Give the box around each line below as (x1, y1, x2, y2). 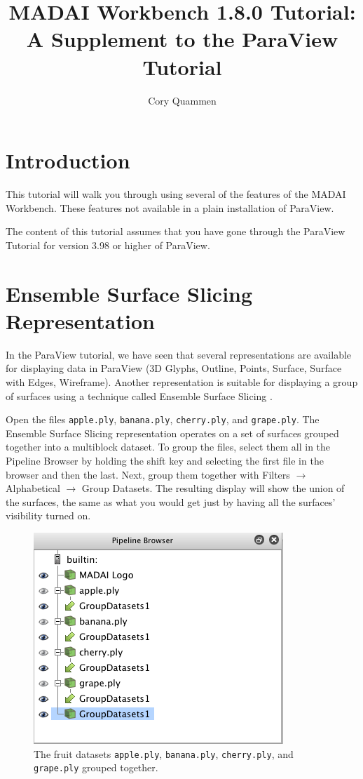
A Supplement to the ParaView (26, 25, 338, 53)
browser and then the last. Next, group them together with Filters (6, 467, 290, 481)
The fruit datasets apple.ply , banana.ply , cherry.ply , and (34, 746, 294, 761)
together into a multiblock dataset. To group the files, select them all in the (6, 439, 331, 454)
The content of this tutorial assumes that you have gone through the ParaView (6, 224, 345, 239)
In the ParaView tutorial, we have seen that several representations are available (6, 347, 352, 361)
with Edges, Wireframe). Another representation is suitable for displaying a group (6, 374, 358, 389)
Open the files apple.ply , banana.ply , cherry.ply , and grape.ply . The (6, 412, 320, 427)
